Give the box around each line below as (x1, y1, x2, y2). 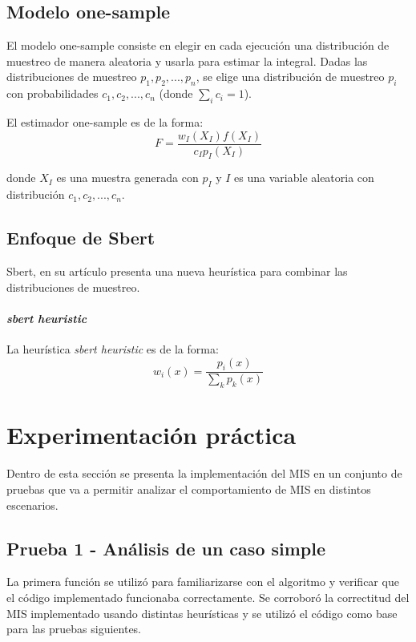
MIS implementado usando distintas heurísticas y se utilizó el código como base (6, 604, 398, 621)
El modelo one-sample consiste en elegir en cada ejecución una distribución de (6, 37, 390, 54)
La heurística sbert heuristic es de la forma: (6, 341, 219, 357)
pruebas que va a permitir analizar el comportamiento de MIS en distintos (6, 480, 371, 497)
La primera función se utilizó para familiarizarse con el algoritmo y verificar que (6, 573, 399, 590)
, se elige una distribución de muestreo (196, 68, 385, 85)
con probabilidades (6, 85, 99, 102)
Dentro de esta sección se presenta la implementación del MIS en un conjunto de (6, 465, 402, 482)
